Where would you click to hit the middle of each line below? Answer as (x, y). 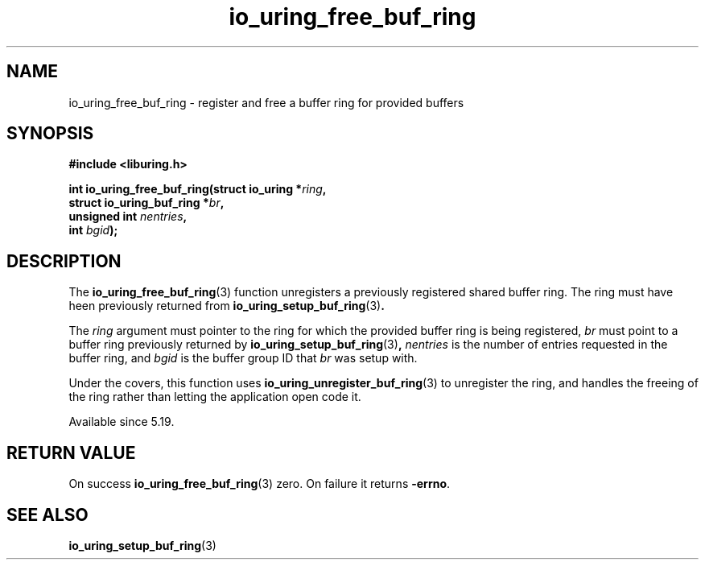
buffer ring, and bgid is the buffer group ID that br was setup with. (243, 358)
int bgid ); (93, 230)
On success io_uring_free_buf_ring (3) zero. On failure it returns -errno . (260, 484)
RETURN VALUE (71, 452)
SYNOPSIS (50, 134)
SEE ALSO (47, 514)
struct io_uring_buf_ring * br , (146, 203)
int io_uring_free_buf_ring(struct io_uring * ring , (198, 189)
